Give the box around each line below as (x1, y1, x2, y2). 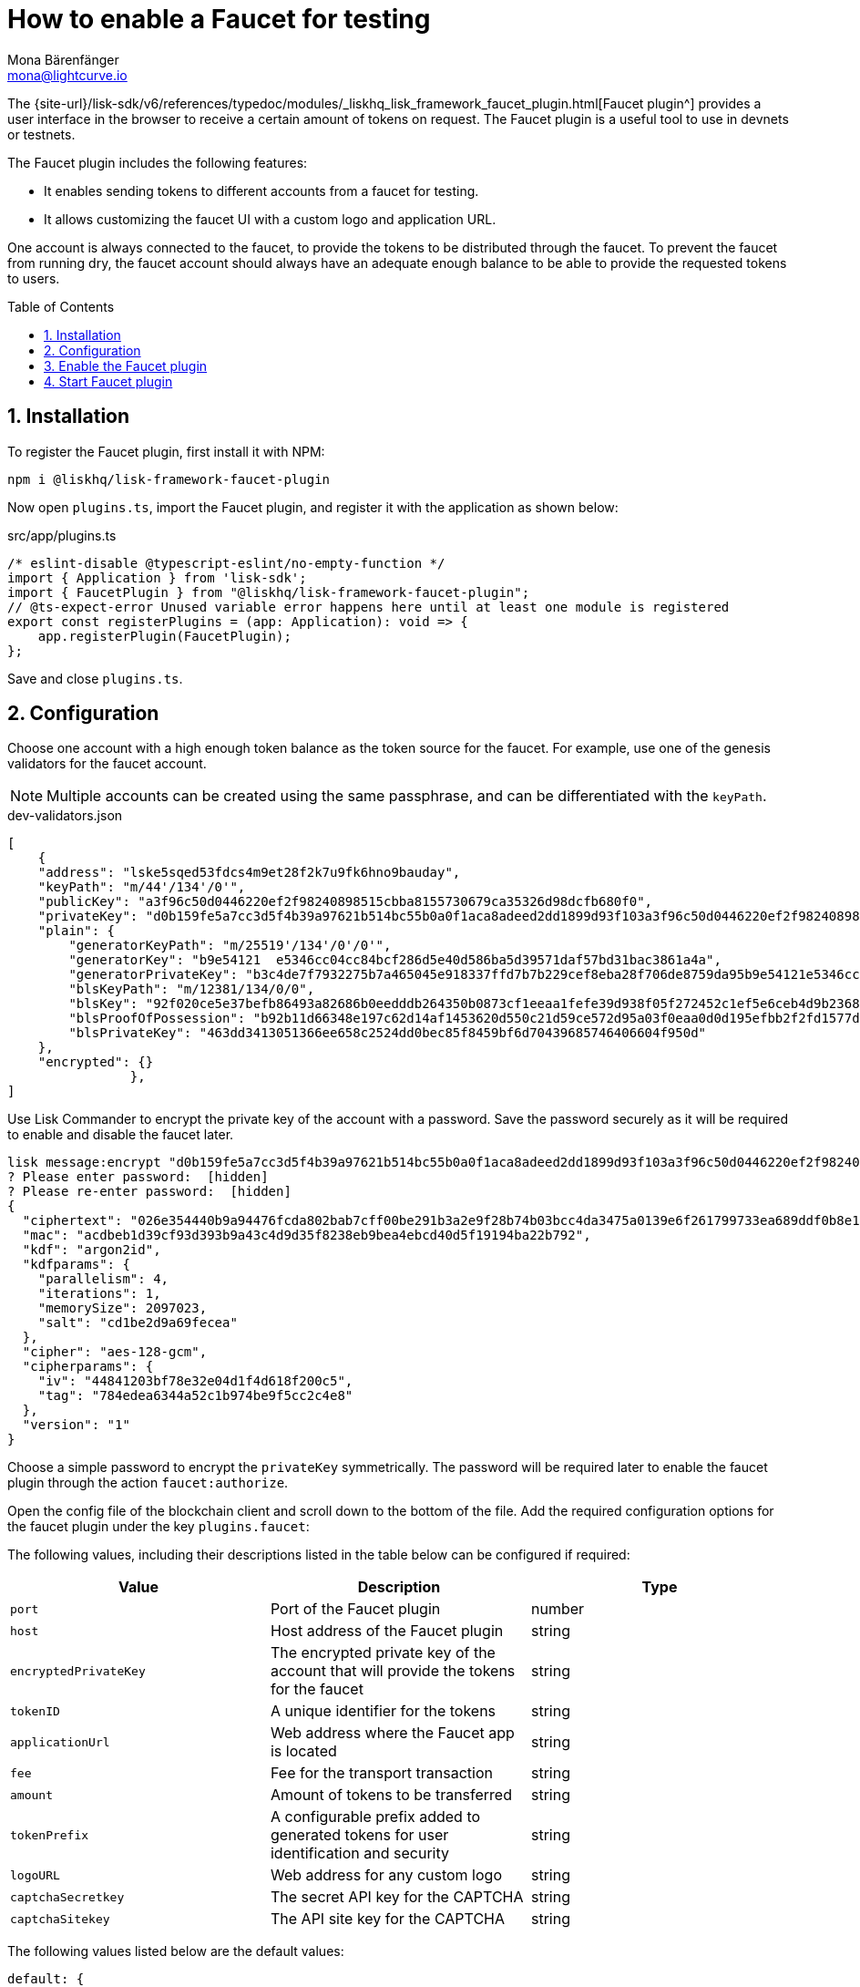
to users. (7, 270, 60, 286)
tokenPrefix (10, 1827, 89, 1842)
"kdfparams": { (22, 1257, 130, 1272)
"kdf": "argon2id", (22, 1242, 161, 1258)
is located (270, 1742, 337, 1761)
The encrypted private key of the (270, 1643, 496, 1663)
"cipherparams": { (22, 1359, 154, 1374)
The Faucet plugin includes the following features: (7, 154, 308, 170)
